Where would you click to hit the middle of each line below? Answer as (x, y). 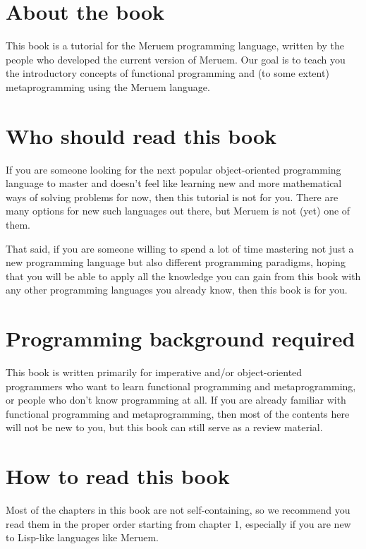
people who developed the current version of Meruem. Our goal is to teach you (176, 59)
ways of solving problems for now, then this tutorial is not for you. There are (172, 197)
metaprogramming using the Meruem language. (108, 86)
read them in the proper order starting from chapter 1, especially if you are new (178, 523)
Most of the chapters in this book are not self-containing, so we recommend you (178, 510)
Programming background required (181, 338)
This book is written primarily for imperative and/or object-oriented (154, 372)
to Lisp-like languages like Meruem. (82, 537)
